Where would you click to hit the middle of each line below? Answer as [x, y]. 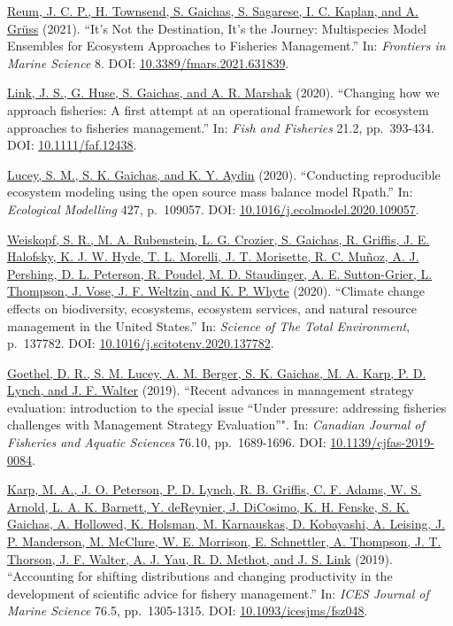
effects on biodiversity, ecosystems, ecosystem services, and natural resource [212, 308]
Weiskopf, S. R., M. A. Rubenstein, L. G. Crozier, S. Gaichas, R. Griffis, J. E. [219, 239]
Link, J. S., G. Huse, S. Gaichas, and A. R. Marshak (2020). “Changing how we [223, 93]
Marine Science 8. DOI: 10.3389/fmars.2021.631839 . [148, 62]
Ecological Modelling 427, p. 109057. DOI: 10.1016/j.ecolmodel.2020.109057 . [213, 209]
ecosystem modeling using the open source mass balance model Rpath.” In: [210, 192]
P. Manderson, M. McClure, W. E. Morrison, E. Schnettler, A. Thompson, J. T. [224, 541]
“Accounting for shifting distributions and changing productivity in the [200, 576]
